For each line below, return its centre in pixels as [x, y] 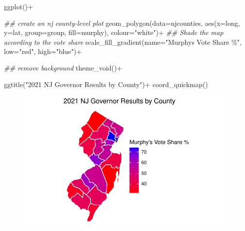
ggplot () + [18, 6]
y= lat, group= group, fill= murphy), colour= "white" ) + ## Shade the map [114, 32]
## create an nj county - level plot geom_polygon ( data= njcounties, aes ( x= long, [122, 23]
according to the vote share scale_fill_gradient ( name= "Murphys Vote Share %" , [123, 42]
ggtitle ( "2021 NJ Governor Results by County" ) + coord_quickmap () [106, 84]
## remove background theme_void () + [63, 67]
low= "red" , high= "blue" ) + [43, 51]
